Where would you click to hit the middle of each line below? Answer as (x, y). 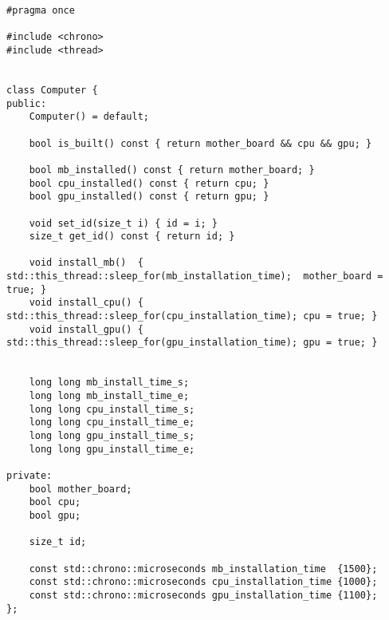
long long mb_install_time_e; (109, 396)
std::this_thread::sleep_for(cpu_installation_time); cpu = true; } (192, 316)
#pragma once (41, 10)
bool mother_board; (81, 489)
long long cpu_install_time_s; (112, 409)
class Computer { (52, 90)
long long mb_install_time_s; (109, 383)
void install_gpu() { (86, 329)
